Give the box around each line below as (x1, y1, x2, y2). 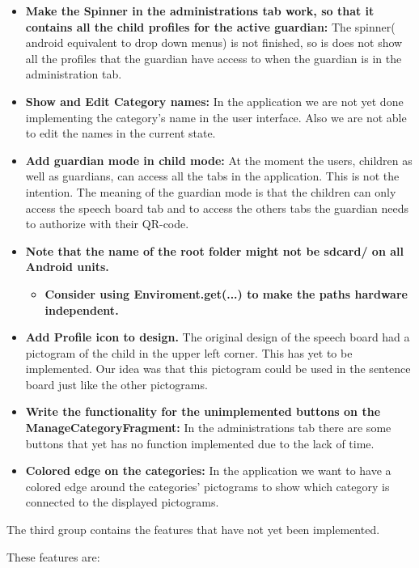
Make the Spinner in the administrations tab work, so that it (25, 2, 375, 19)
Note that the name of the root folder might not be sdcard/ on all (25, 242, 404, 259)
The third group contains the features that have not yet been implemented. (6, 521, 380, 538)
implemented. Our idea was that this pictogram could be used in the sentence (25, 360, 411, 377)
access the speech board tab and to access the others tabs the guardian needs (25, 199, 408, 216)
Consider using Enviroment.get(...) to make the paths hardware (44, 285, 408, 302)
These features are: (6, 548, 100, 565)
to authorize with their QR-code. (25, 215, 189, 232)
